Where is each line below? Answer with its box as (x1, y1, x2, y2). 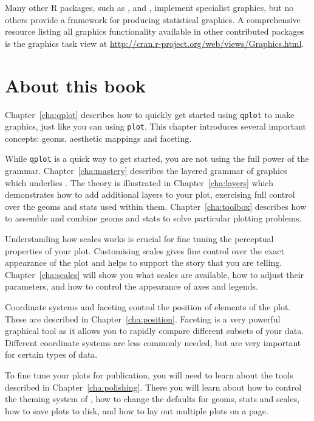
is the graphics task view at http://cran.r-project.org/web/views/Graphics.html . (5, 37, 304, 49)
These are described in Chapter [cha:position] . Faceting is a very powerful (5, 312, 281, 325)
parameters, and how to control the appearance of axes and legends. (5, 280, 258, 293)
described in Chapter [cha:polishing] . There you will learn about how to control (5, 380, 302, 393)
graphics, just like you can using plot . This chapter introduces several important (5, 120, 306, 133)
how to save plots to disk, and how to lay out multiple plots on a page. (5, 404, 268, 417)
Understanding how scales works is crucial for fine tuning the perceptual (5, 232, 274, 245)
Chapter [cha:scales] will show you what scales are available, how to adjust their (5, 268, 304, 280)
